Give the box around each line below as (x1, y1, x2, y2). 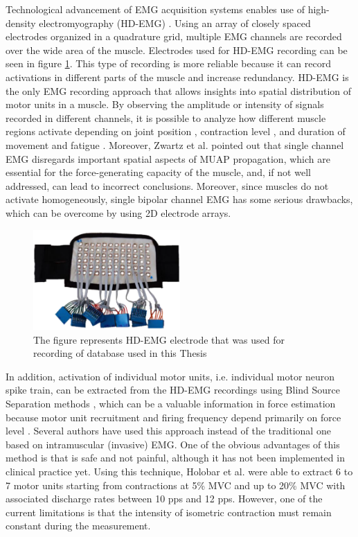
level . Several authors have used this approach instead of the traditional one (6, 423, 331, 438)
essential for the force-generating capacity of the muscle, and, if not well (6, 165, 311, 179)
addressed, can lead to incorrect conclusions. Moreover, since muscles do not (6, 178, 329, 193)
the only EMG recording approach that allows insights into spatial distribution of (6, 83, 352, 98)
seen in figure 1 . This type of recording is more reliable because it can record (6, 56, 331, 71)
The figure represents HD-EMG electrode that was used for (33, 332, 285, 346)
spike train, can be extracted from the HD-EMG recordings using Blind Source (6, 382, 340, 397)
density (6, 15, 36, 30)
